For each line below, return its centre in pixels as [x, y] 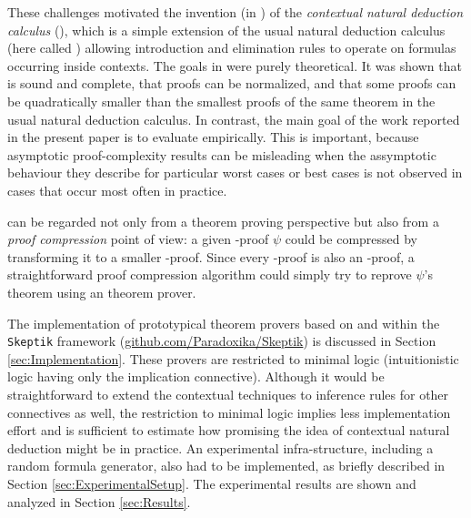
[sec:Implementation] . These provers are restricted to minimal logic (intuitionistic [233, 358]
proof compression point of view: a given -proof [138, 239]
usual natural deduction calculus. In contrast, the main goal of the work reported [234, 119]
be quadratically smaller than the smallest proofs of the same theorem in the [221, 101]
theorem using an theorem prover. [102, 292]
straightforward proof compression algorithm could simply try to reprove [210, 274]
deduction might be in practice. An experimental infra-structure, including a [220, 447]
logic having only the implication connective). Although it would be [196, 376]
